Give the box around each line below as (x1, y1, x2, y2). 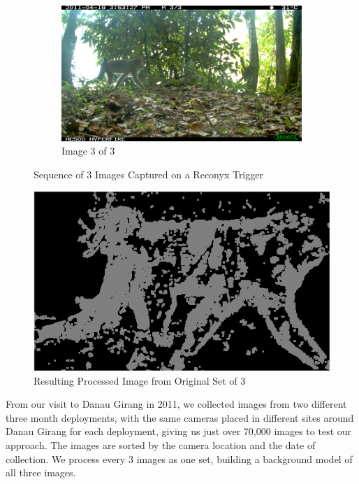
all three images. (6, 465, 76, 480)
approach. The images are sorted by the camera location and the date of (6, 438, 316, 453)
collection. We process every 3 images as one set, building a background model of (6, 451, 353, 466)
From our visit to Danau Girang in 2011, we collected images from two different (6, 397, 347, 411)
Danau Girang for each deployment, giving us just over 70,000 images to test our (6, 424, 352, 439)
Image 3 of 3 (61, 143, 115, 158)
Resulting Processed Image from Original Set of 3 (34, 373, 246, 387)
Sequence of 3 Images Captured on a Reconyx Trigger (34, 166, 263, 181)
